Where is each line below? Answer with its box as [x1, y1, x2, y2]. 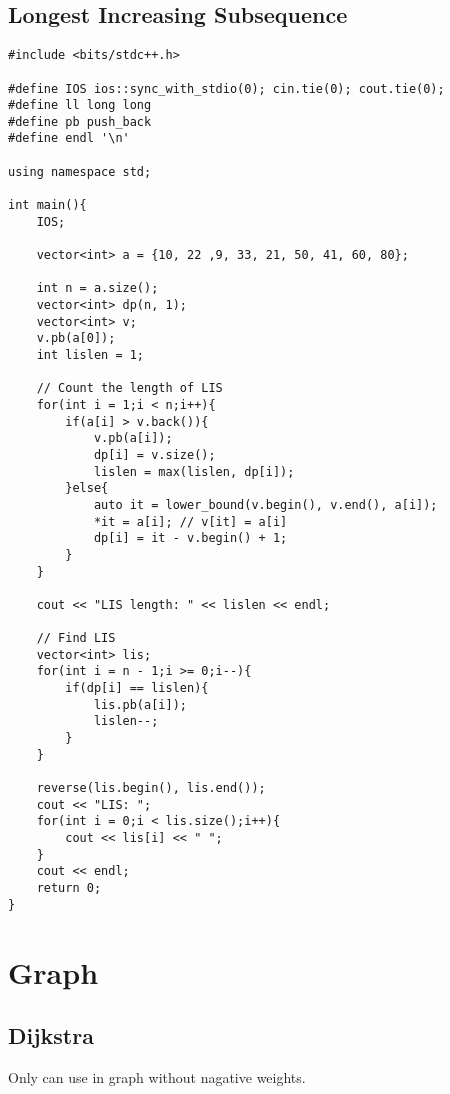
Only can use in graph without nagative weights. [8, 1066, 306, 1087]
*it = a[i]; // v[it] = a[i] [93, 514, 288, 529]
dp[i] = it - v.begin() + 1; [93, 531, 288, 546]
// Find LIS [36, 631, 116, 646]
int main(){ [8, 198, 87, 213]
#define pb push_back [8, 114, 152, 129]
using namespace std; [8, 164, 152, 179]
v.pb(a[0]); [36, 331, 116, 346]
